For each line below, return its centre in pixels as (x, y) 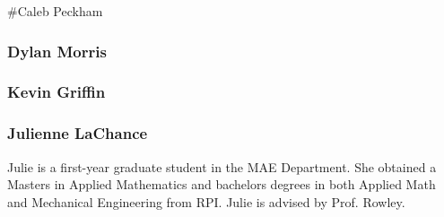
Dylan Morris (57, 51)
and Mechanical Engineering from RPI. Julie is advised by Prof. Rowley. (206, 201)
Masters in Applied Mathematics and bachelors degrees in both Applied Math (222, 184)
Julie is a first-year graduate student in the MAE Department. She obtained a (222, 166)
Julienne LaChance (78, 133)
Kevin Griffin (57, 92)
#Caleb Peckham (55, 11)
